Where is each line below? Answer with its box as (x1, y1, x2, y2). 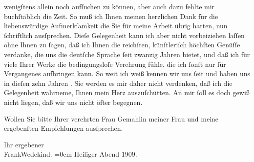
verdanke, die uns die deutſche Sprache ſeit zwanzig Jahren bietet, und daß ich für (4, 49, 250, 59)
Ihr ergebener (4, 139, 44, 149)
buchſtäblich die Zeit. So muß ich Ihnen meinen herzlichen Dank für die (4, 11, 218, 21)
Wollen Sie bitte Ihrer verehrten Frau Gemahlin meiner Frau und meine (4, 113, 219, 123)
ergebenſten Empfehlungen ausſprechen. (4, 123, 123, 133)
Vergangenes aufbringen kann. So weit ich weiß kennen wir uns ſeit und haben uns (4, 68, 251, 79)
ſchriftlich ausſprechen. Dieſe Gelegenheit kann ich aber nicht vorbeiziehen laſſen (4, 30, 245, 40)
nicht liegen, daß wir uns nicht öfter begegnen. (4, 97, 143, 107)
